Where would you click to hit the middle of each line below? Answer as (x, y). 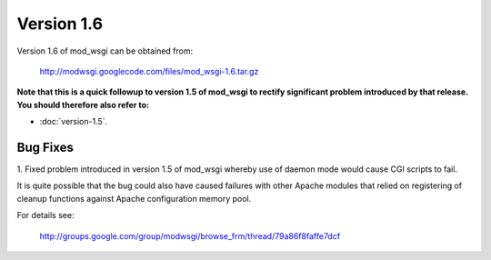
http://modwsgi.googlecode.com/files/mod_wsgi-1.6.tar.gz (149, 71)
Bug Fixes (45, 147)
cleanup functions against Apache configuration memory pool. (134, 198)
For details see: (45, 215)
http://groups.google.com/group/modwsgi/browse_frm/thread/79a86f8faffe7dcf (190, 235)
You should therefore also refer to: (83, 105)
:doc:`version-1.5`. (74, 122)
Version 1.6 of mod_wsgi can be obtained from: (105, 51)
